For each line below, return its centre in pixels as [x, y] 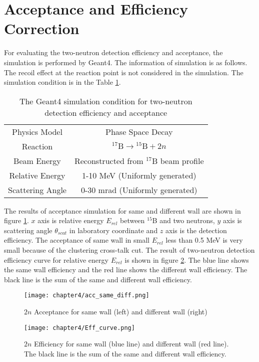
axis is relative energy [71, 220]
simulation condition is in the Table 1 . [62, 82]
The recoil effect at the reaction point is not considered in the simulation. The [124, 72]
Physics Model [37, 131]
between [132, 220]
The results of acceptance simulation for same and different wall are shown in [122, 210]
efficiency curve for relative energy [56, 259]
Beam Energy [37, 160]
